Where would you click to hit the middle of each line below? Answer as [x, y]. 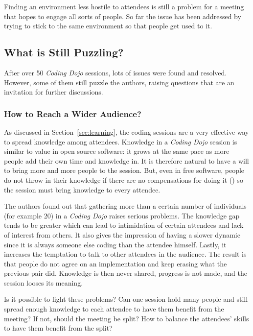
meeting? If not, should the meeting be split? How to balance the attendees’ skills [126, 318]
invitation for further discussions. [54, 92]
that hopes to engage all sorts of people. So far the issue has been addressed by [123, 16]
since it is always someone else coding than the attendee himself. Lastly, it [115, 244]
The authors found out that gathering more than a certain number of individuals [125, 206]
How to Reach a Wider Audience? [73, 113]
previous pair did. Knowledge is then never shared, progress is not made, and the [126, 273]
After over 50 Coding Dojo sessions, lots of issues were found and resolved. [115, 72]
